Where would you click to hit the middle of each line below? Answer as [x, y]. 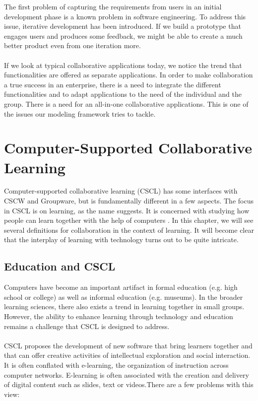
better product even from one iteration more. [72, 45]
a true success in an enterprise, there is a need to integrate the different [113, 84]
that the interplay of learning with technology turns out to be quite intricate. [121, 239]
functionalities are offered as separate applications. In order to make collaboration [129, 75]
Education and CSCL [60, 266]
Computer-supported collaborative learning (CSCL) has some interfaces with [121, 191]
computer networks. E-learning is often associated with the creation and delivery [127, 374]
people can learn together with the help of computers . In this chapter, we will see [129, 220]
